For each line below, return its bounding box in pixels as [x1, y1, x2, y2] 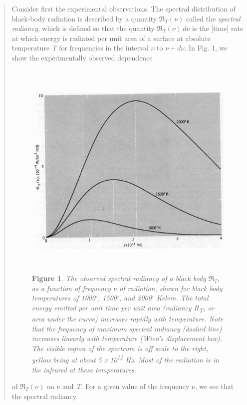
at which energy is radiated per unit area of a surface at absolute [11, 32, 211, 43]
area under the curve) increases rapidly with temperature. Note [31, 313, 224, 324]
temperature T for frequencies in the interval [11, 42, 149, 53]
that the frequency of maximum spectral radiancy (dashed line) [31, 323, 222, 333]
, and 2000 [119, 292, 152, 303]
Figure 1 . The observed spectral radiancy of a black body [31, 273, 206, 283]
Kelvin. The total [156, 292, 209, 303]
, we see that [195, 381, 234, 391]
